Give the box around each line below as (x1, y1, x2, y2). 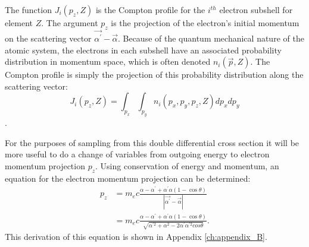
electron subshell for (219, 4, 293, 15)
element (5, 17, 33, 28)
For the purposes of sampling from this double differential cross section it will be (5, 136, 299, 148)
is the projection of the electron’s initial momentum (111, 17, 299, 28)
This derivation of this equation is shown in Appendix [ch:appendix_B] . (5, 230, 267, 243)
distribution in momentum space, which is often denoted (5, 55, 211, 68)
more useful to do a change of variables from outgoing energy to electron (5, 148, 270, 160)
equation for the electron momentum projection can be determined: (5, 172, 251, 184)
